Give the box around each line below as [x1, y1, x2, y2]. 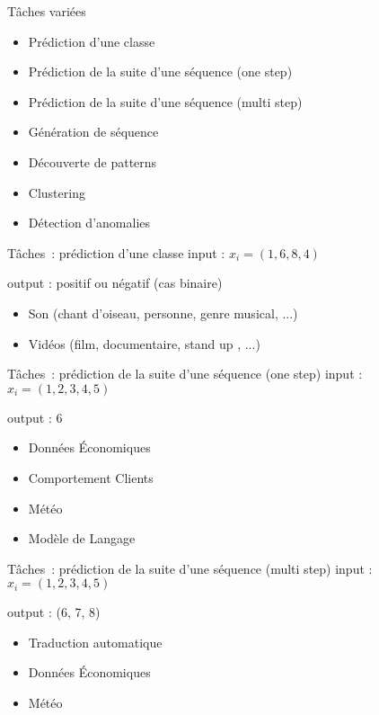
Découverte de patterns [28, 152, 157, 171]
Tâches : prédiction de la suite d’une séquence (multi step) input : [7, 559, 373, 577]
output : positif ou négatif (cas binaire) [7, 273, 223, 292]
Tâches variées [7, 2, 86, 20]
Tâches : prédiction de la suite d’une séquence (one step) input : [7, 364, 363, 383]
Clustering [28, 183, 85, 201]
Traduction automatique [28, 632, 163, 651]
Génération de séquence [28, 122, 159, 141]
